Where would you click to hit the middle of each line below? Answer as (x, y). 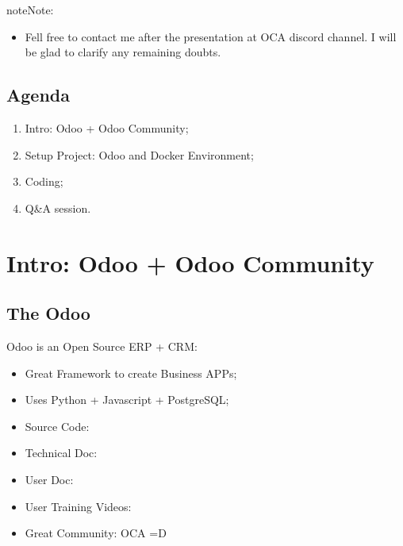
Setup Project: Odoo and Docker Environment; (139, 154)
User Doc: (49, 479)
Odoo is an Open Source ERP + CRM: (102, 346)
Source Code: (57, 426)
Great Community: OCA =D (96, 533)
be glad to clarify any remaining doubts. (123, 52)
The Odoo (48, 313)
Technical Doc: (61, 453)
